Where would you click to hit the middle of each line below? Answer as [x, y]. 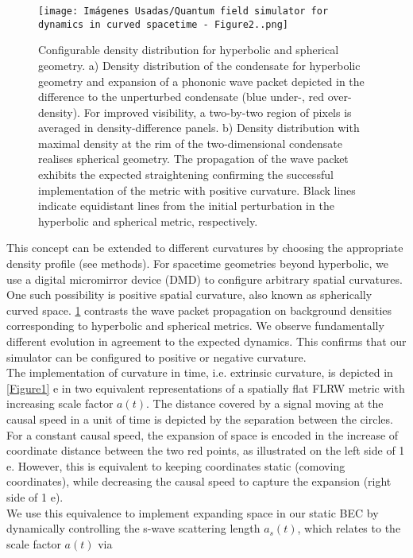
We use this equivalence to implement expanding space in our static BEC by [193, 512]
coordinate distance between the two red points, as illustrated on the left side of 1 [206, 450]
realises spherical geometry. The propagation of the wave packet [193, 159]
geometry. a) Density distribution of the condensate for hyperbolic [199, 65]
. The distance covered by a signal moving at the [265, 403]
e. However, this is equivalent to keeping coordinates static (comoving [176, 465]
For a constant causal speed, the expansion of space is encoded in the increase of [203, 434]
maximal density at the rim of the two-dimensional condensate [190, 143]
